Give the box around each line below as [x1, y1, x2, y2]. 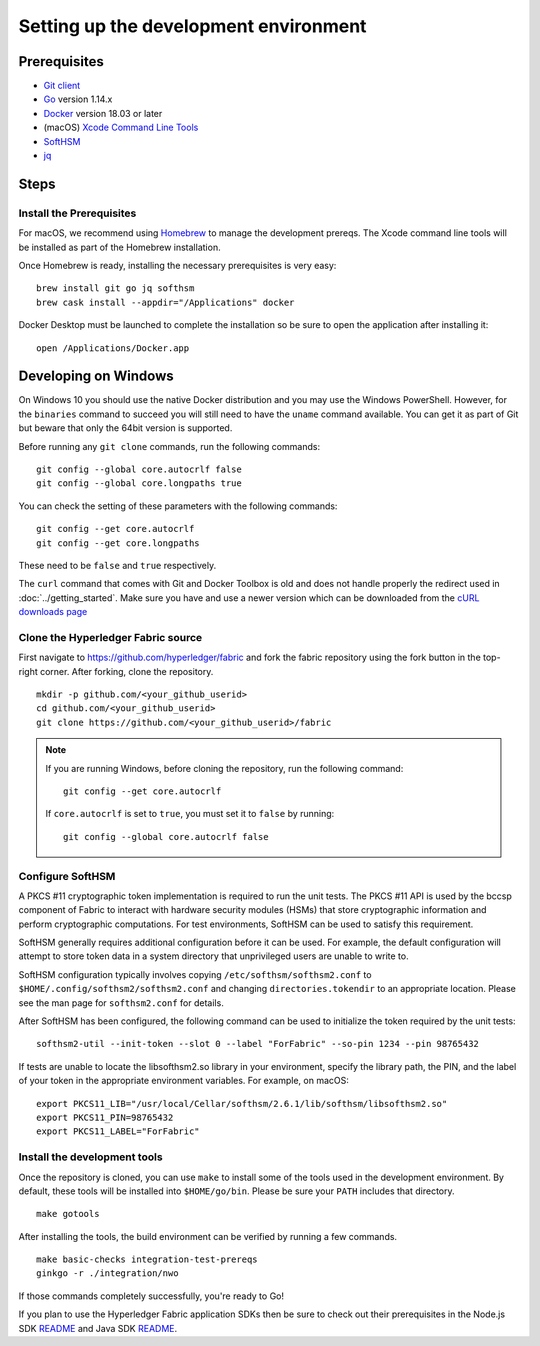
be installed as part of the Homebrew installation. [18, 241, 221, 253]
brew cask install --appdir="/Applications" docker [36, 296, 295, 308]
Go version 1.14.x [43, 93, 113, 105]
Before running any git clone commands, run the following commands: [18, 440, 320, 452]
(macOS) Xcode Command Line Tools [43, 121, 199, 134]
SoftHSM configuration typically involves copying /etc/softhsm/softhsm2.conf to [18, 968, 372, 980]
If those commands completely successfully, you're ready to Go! [18, 1290, 285, 1302]
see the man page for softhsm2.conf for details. [18, 996, 224, 1009]
